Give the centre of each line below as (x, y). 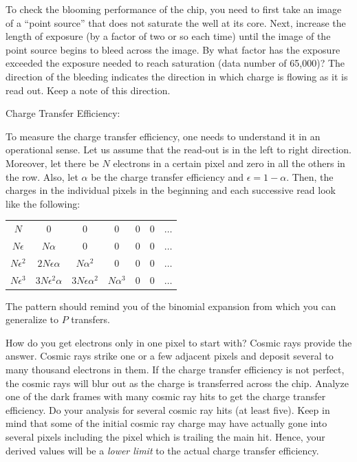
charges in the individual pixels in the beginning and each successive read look (171, 190)
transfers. (90, 319)
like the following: (43, 203)
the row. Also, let (42, 176)
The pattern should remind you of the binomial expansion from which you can (171, 306)
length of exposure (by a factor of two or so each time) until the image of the (168, 36)
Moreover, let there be (52, 163)
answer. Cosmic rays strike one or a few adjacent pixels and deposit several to (170, 356)
